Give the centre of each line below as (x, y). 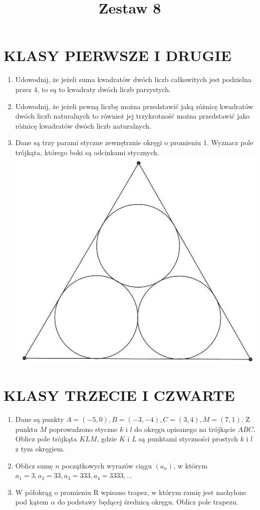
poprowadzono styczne (83, 429)
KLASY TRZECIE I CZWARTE (119, 395)
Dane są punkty (40, 419)
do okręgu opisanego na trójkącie (185, 429)
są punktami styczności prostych (188, 439)
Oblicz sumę (34, 465)
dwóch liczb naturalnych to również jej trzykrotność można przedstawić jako (133, 116)
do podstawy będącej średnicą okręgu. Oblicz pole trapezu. (148, 502)
